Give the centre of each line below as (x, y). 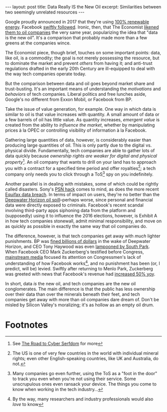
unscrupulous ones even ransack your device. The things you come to (84, 384)
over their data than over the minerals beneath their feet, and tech (73, 294)
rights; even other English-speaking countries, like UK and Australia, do (85, 358)
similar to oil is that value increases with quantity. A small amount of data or (83, 114)
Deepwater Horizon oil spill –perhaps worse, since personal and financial (79, 200)
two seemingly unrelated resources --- (45, 12)
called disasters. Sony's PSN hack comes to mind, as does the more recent (82, 189)
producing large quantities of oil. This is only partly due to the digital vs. (79, 145)
